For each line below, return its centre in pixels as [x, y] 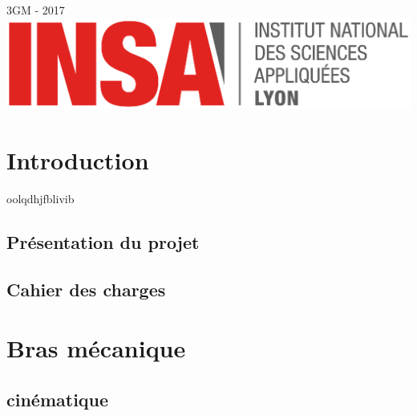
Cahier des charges [86, 289]
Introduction [78, 160]
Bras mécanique [96, 348]
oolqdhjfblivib [40, 198]
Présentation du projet [103, 241]
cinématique [58, 399]
